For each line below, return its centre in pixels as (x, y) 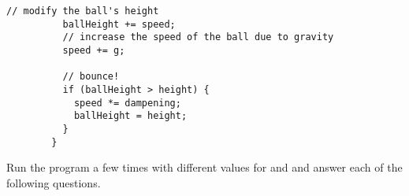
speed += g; (94, 50)
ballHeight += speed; (119, 24)
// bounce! (91, 77)
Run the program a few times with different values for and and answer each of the (204, 167)
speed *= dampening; (127, 103)
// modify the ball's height (83, 11)
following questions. (54, 182)
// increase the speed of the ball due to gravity (198, 37)
